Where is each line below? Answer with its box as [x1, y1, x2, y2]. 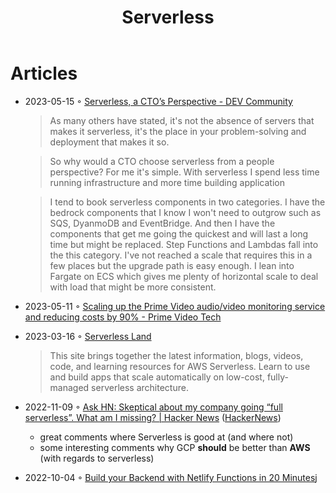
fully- [266, 371, 289, 383]
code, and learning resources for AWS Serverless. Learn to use [49, 360, 311, 372]
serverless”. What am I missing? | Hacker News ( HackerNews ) [24, 411, 282, 423]
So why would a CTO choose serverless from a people [49, 155, 275, 167]
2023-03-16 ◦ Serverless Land [24, 330, 152, 342]
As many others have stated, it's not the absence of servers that [49, 114, 315, 126]
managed [49, 381, 90, 393]
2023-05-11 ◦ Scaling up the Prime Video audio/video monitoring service [24, 300, 326, 312]
